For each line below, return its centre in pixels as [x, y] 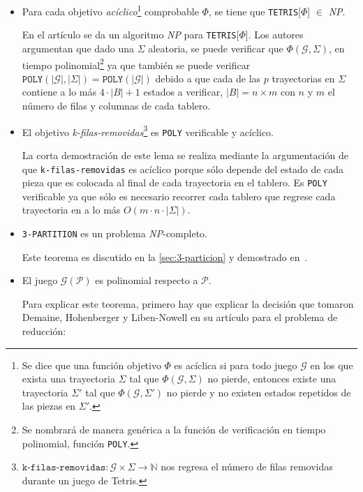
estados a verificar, [183, 92]
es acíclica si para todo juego [236, 365]
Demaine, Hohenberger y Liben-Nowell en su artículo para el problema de [180, 317]
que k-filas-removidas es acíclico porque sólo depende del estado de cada [183, 169]
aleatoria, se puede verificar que [216, 48]
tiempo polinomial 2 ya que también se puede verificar [136, 64]
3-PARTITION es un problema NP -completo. [115, 233]
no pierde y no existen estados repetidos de [259, 392]
